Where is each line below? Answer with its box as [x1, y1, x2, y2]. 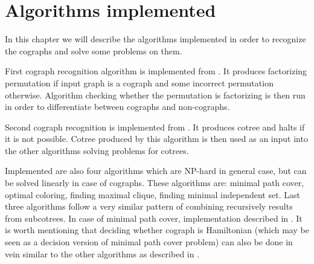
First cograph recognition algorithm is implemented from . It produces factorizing [5, 65, 307, 77]
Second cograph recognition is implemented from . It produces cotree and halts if [5, 120, 305, 133]
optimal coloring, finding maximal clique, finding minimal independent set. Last [5, 188, 300, 201]
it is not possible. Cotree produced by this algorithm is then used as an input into [5, 132, 308, 145]
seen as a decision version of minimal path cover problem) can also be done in [5, 236, 293, 248]
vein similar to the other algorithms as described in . [5, 247, 200, 260]
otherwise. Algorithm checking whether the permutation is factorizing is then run [5, 88, 306, 101]
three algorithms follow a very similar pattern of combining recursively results [5, 200, 293, 213]
